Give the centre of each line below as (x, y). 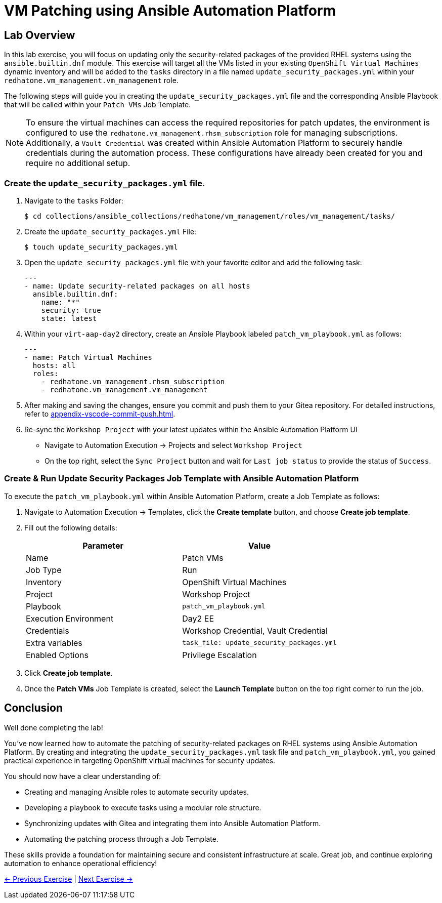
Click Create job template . (69, 673)
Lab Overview (40, 35)
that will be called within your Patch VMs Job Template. (98, 105)
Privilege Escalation (219, 655)
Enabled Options (57, 655)
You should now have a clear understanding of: (83, 776)
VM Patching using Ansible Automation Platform (170, 11)
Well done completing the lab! (54, 727)
